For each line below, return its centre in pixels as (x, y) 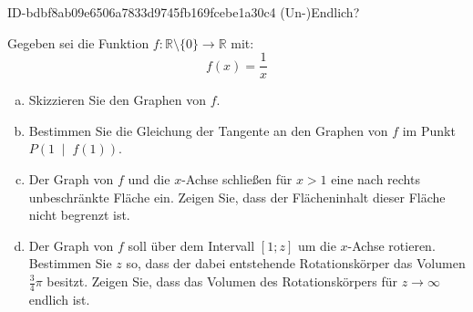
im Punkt (429, 130)
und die (149, 179)
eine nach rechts (375, 179)
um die (317, 245)
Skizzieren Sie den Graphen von (118, 100)
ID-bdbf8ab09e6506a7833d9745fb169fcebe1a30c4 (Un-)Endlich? (184, 12)
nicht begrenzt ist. (79, 215)
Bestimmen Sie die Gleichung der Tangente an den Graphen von (208, 130)
